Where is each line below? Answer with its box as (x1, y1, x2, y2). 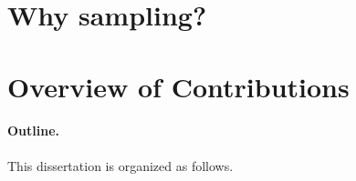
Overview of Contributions (7, 67, 350, 105)
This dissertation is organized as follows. (7, 156, 234, 175)
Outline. (7, 121, 60, 140)
